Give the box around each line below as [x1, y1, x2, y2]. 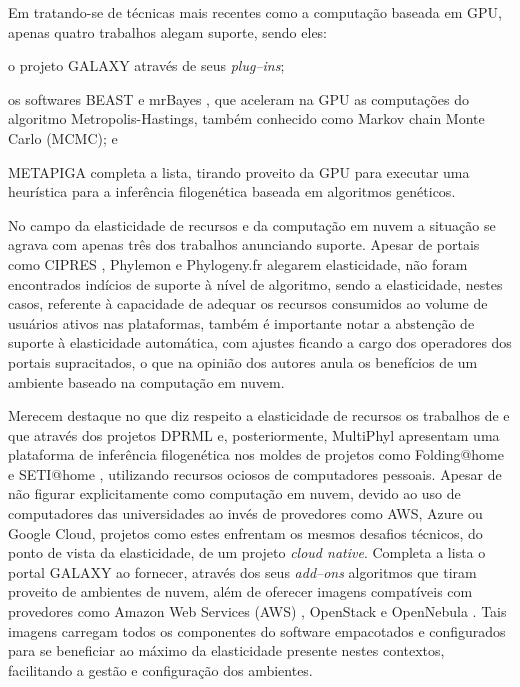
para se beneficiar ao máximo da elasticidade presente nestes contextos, [8, 640, 445, 661]
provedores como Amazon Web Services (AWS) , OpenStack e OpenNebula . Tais [8, 601, 507, 622]
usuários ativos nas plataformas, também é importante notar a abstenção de [8, 312, 475, 333]
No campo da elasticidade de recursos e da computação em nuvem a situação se [8, 214, 496, 235]
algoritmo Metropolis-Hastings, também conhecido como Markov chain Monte [8, 108, 485, 129]
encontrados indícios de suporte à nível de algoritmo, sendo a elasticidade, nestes [8, 273, 503, 294]
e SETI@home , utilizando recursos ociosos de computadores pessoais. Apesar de [8, 463, 502, 484]
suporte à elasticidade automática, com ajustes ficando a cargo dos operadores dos [8, 332, 512, 353]
